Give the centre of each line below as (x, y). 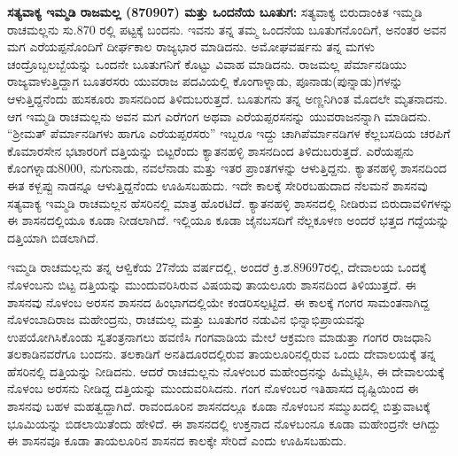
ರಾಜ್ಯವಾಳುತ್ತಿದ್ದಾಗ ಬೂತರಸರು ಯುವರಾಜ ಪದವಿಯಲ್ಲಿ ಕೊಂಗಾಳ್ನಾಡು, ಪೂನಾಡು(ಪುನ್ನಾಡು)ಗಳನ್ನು (205, 81)
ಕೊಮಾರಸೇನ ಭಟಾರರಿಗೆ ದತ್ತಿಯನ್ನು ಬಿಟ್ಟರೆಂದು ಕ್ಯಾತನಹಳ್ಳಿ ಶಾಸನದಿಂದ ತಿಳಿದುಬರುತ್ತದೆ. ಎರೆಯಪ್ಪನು (210, 150)
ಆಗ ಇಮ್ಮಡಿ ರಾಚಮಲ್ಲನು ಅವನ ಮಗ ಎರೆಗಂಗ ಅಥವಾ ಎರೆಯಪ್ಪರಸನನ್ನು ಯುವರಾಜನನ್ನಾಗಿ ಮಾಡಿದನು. (219, 116)
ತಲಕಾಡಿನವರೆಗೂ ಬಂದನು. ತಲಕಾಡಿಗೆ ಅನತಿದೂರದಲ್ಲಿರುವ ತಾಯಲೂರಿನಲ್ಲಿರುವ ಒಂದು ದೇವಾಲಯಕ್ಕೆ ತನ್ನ (221, 354)
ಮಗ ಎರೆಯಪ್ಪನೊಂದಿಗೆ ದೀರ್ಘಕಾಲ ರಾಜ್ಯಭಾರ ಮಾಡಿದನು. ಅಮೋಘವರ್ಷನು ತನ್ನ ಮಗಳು (191, 46)
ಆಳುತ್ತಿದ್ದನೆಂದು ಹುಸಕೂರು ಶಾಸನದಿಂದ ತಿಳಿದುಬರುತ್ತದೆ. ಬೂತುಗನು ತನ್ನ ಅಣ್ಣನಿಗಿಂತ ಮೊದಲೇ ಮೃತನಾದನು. (228, 98)
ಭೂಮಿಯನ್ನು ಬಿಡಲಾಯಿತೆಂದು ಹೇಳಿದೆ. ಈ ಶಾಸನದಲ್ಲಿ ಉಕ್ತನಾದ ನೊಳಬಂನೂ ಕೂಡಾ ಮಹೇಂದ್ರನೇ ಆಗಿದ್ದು (224, 423)
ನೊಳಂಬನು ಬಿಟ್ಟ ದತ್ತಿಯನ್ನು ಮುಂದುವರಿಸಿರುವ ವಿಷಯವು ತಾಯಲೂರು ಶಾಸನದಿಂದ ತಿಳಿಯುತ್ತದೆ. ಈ (212, 284)
